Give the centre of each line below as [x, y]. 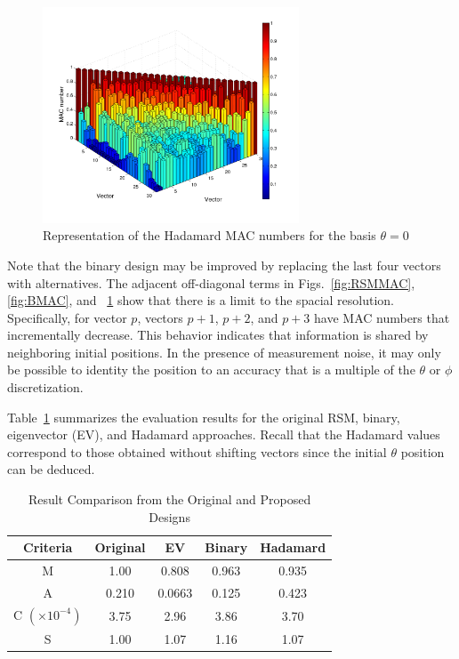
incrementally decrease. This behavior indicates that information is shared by [218, 335]
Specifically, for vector [67, 317]
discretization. [45, 387]
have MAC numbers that [382, 317]
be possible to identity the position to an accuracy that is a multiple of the [211, 370]
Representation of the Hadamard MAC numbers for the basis [209, 235]
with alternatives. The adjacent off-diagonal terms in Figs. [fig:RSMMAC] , [211, 282]
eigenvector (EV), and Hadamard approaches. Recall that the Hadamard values [224, 434]
